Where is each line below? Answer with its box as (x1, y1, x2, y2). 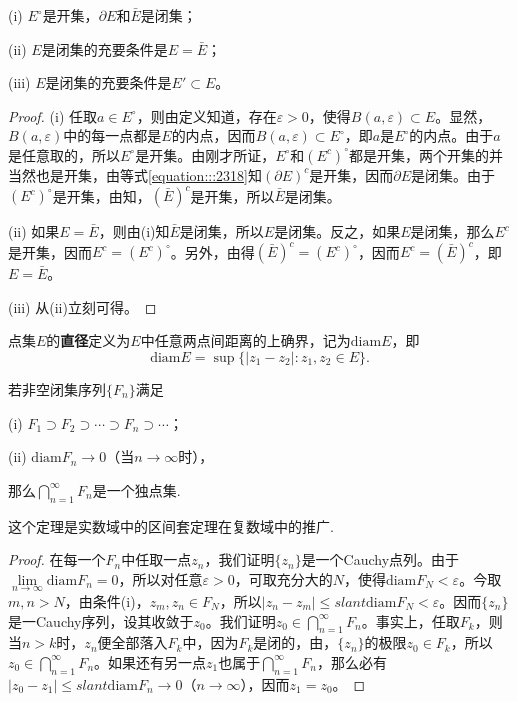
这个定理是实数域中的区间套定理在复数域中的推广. (8, 515, 334, 536)
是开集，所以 (190, 185, 275, 206)
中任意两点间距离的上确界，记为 (140, 330, 351, 351)
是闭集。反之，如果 (274, 221, 401, 242)
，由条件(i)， (64, 590, 150, 611)
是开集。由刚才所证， (135, 144, 276, 165)
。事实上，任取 (361, 610, 460, 631)
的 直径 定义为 (46, 330, 131, 351)
